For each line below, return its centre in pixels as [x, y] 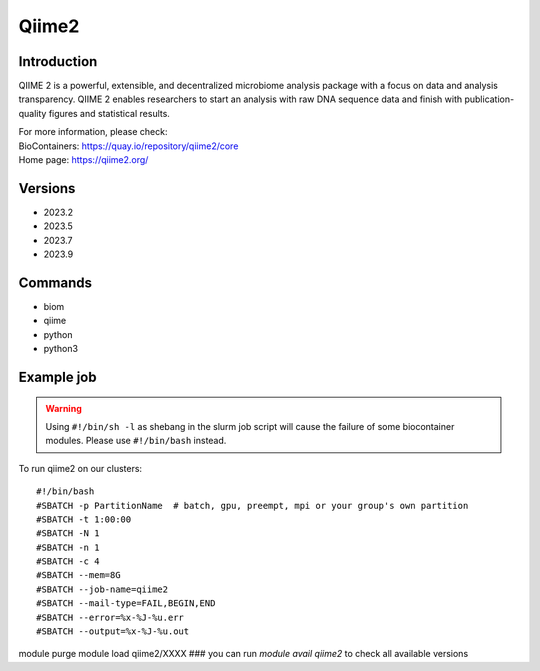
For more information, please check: [93, 132]
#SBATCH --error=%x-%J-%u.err [110, 617]
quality [32, 113]
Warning [63, 408]
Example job [57, 376]
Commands [55, 282]
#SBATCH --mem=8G [78, 575]
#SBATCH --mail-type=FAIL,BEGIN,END [126, 603]
